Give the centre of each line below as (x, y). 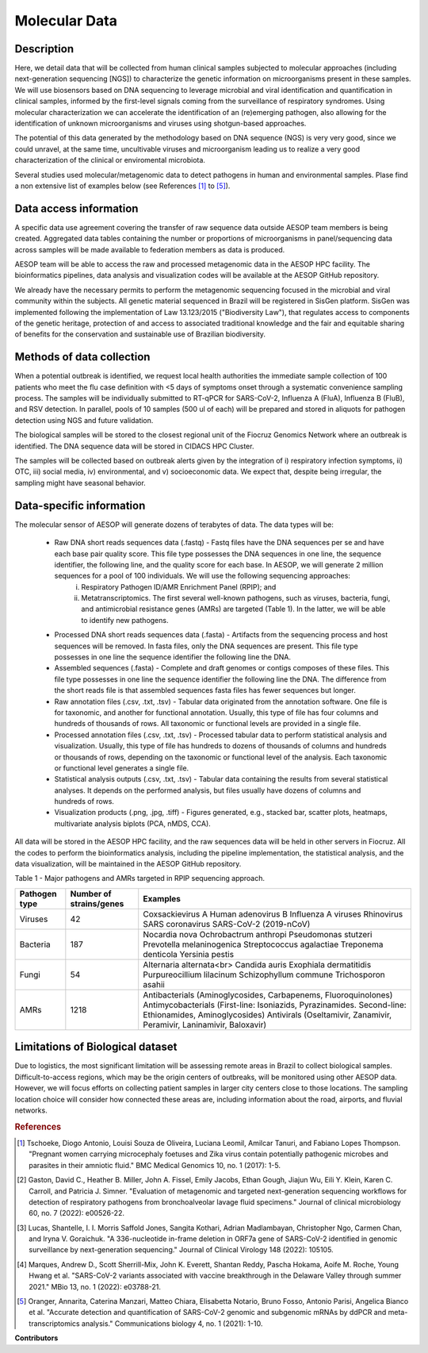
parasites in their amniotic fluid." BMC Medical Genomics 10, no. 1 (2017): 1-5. (155, 1165)
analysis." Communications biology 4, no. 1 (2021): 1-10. (172, 1323)
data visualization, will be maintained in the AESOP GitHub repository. (128, 864)
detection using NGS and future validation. (84, 420)
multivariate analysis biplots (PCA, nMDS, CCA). (133, 823)
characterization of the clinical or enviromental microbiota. (110, 160)
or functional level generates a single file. (122, 768)
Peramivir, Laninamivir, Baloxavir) (205, 1024)
